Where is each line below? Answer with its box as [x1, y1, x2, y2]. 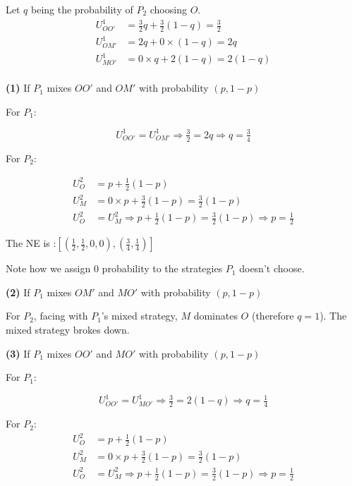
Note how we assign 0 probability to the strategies [6, 261, 223, 276]
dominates [193, 308, 238, 323]
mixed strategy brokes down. [6, 322, 130, 337]
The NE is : [6, 236, 56, 250]
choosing [150, 2, 187, 16]
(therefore [251, 308, 294, 323]
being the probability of [30, 2, 133, 16]
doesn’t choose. [239, 261, 305, 276]
